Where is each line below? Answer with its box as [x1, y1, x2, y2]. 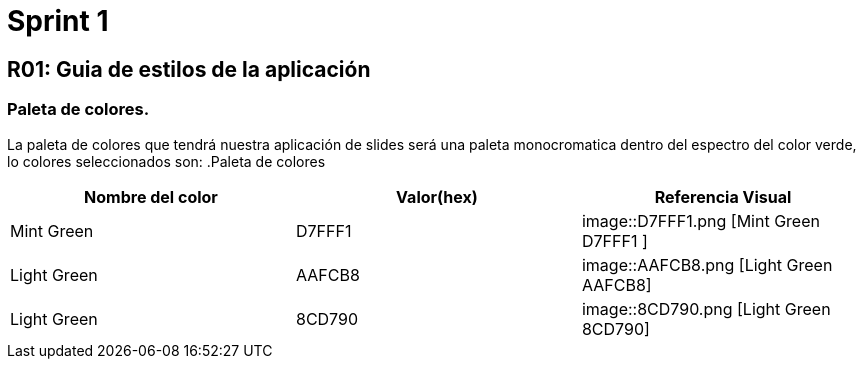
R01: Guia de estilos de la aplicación [7, 56, 371, 82]
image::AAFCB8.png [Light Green [581, 254, 833, 275]
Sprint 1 [7, 4, 109, 38]
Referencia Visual [654, 186, 792, 207]
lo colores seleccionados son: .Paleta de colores [7, 152, 326, 170]
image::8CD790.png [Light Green [581, 298, 831, 319]
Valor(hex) [396, 186, 478, 207]
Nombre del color [84, 186, 218, 207]
